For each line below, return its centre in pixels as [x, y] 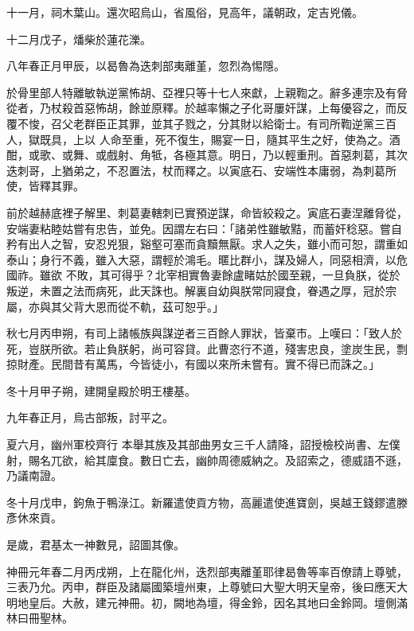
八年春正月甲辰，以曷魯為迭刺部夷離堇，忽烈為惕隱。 [146, 66]
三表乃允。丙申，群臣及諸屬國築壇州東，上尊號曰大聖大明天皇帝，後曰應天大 [207, 587]
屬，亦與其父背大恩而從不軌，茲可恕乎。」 [115, 306]
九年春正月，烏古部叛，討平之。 [90, 417]
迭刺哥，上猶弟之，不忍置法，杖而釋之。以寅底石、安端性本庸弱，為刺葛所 [201, 170]
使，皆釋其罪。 [45, 186]
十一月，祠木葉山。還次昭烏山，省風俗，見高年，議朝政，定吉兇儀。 [185, 12]
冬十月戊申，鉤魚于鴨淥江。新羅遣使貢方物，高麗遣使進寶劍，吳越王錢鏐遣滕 [207, 502]
